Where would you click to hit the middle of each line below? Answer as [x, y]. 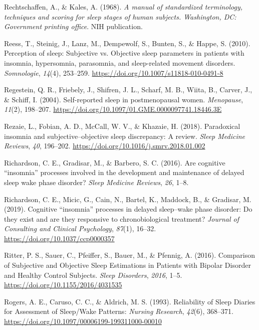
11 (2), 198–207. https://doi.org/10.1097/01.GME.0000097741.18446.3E [113, 109]
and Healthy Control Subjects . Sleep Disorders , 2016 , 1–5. [93, 275]
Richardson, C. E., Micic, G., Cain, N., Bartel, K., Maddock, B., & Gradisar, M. [128, 199]
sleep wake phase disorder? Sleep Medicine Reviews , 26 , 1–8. [96, 182]
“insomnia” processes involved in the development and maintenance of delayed [124, 172]
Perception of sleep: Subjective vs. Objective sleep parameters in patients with [124, 53]
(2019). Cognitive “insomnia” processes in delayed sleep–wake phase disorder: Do [128, 209]
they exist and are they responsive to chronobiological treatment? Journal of [121, 218]
